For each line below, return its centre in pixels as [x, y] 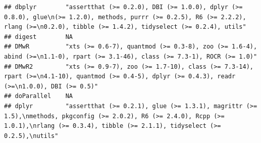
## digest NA [39, 37]
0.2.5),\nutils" [31, 136]
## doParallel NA [39, 96]
